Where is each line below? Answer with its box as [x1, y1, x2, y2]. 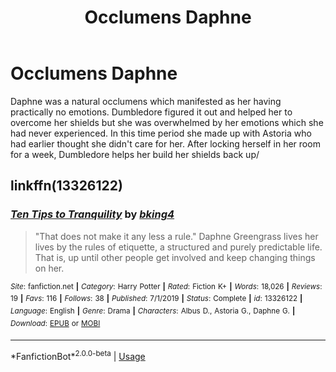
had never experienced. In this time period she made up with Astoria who [10, 127, 312, 139]
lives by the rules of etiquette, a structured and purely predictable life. [34, 241, 323, 253]
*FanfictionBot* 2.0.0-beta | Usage [10, 349, 146, 362]
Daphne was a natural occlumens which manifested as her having [10, 95, 282, 107]
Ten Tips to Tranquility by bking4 [10, 207, 175, 221]
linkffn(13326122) [10, 177, 123, 195]
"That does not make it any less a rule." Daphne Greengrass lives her [34, 230, 319, 242]
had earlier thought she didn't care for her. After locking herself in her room [10, 137, 321, 150]
